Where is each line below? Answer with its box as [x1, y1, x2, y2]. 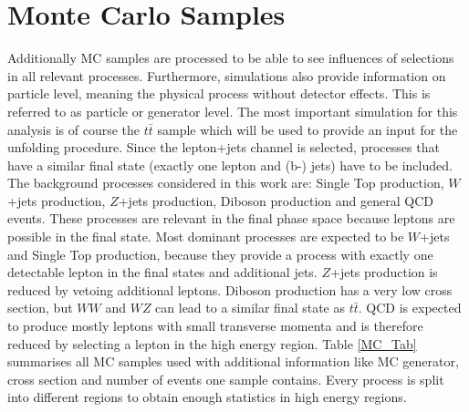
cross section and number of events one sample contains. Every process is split [7, 369, 444, 388]
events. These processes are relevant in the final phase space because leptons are [7, 209, 455, 228]
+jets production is [329, 263, 438, 282]
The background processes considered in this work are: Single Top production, [7, 173, 444, 192]
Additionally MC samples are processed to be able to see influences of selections [7, 48, 454, 67]
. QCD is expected [358, 298, 462, 317]
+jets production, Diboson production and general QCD [118, 191, 433, 210]
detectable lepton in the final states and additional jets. [7, 263, 318, 282]
